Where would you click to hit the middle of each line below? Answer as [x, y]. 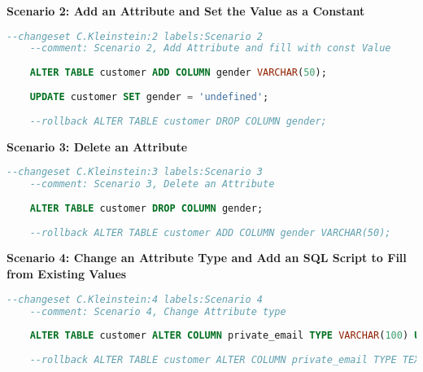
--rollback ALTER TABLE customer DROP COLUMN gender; [178, 121]
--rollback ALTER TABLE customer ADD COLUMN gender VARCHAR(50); [210, 232]
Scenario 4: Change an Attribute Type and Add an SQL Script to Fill [207, 258]
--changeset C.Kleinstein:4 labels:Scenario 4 [135, 299]
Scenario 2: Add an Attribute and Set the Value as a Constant [186, 11]
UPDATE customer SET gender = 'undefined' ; [149, 96]
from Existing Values [67, 274]
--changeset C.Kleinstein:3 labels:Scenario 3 [135, 172]
